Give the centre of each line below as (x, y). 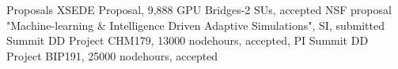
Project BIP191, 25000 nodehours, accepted (112, 55)
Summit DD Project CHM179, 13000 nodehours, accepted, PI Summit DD (188, 40)
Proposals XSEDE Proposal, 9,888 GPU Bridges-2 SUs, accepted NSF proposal (199, 9)
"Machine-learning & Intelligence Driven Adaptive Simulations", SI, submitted (195, 25)
